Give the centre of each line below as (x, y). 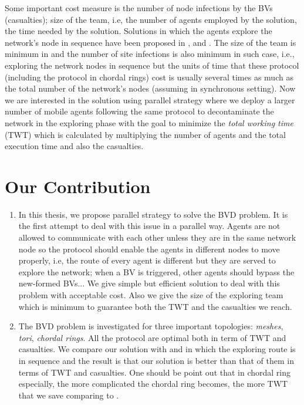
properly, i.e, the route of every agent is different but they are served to (147, 260)
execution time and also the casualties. (74, 146)
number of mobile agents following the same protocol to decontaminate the (139, 111)
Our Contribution (78, 186)
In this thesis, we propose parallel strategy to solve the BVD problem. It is (153, 214)
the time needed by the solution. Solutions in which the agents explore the (139, 31)
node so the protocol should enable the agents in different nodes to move (149, 249)
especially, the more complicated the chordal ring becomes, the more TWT (153, 384)
